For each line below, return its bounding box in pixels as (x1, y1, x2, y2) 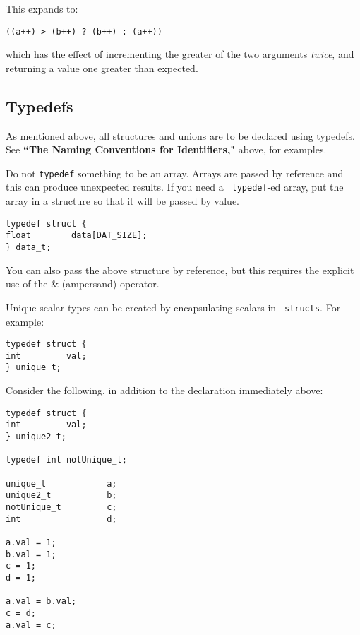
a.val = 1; (6, 537, 56, 547)
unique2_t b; (6, 490, 117, 501)
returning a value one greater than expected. (6, 60, 198, 75)
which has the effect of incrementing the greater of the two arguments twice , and (6, 47, 354, 61)
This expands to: (6, 1, 78, 16)
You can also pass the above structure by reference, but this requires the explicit (6, 262, 354, 277)
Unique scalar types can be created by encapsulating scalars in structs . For (6, 299, 341, 314)
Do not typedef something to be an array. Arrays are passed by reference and (6, 165, 344, 180)
